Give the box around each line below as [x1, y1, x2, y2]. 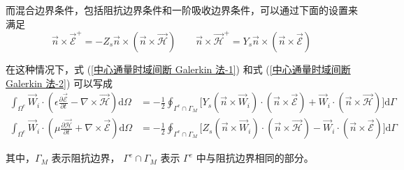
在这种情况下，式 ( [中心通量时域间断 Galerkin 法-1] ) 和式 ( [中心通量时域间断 [6, 61, 351, 76]
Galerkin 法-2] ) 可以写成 [6, 75, 113, 90]
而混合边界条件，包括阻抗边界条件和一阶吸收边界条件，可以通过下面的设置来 [6, 3, 358, 17]
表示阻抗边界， [51, 150, 120, 165]
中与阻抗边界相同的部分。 [196, 150, 314, 165]
